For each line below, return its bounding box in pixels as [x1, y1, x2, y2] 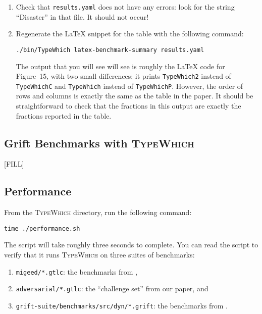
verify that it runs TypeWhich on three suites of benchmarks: [4, 249, 195, 260]
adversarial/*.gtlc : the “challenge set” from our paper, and [16, 283, 208, 294]
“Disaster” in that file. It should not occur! [16, 11, 149, 22]
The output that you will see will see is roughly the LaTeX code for [16, 61, 225, 71]
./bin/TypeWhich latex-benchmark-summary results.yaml [16, 46, 204, 54]
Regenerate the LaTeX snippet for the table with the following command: [16, 28, 244, 39]
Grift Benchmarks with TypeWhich [4, 135, 194, 150]
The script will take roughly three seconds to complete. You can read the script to [4, 239, 258, 250]
